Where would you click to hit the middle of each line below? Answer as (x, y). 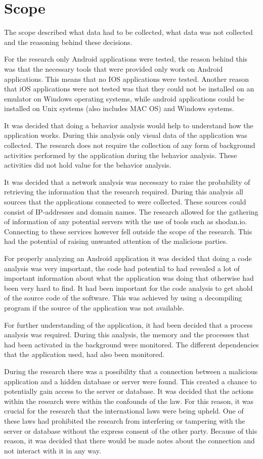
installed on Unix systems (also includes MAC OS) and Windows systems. (119, 108)
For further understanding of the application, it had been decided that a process (128, 324)
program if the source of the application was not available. (94, 307)
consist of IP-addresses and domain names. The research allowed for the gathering (131, 211)
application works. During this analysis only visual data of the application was (126, 135)
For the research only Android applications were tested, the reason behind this (126, 59)
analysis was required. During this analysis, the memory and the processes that (127, 335)
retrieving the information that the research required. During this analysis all (124, 192)
